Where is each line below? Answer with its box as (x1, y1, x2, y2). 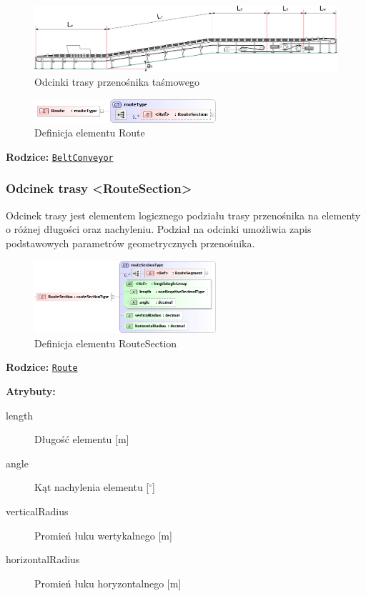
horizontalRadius (6, 552, 80, 567)
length (6, 407, 34, 422)
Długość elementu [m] (34, 432, 129, 447)
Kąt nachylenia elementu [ (34, 480, 149, 495)
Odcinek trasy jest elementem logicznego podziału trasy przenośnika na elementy (6, 207, 361, 222)
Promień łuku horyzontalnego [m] (34, 575, 182, 590)
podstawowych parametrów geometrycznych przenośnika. (6, 235, 255, 250)
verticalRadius (6, 504, 69, 519)
